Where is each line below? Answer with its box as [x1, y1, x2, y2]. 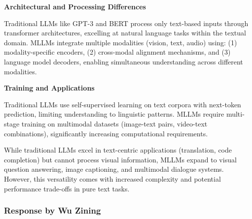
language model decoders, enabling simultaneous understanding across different [4, 56, 243, 66]
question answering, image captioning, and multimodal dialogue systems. [4, 164, 224, 174]
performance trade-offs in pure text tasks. [4, 183, 130, 193]
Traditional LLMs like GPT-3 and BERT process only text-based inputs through [4, 18, 249, 28]
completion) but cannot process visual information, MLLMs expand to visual [4, 154, 237, 164]
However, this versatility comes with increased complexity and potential [4, 173, 221, 184]
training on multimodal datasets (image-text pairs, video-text [21, 118, 208, 128]
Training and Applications [4, 83, 95, 93]
